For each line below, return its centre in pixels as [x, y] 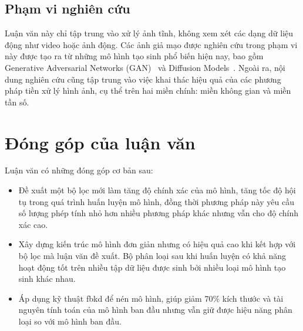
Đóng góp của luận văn [100, 142]
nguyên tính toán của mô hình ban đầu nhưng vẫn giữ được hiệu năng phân [155, 310]
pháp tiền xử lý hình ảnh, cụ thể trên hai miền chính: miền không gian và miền [148, 91]
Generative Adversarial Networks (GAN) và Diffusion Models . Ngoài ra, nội [145, 67]
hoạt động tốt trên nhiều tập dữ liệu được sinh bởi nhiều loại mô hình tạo [152, 267]
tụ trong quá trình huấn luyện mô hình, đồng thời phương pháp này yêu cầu [156, 201]
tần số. [17, 102]
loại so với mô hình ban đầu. [70, 321]
